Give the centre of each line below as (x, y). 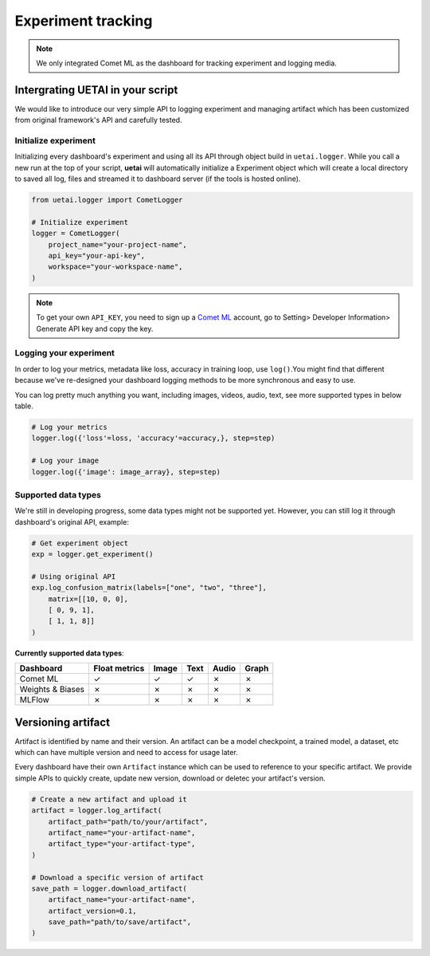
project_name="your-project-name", (117, 244)
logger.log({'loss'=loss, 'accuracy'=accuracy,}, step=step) (153, 438)
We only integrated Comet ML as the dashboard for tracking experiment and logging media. (187, 63)
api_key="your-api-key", (97, 256)
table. (24, 406)
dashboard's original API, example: (72, 521)
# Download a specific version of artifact (118, 877)
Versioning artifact (63, 722)
